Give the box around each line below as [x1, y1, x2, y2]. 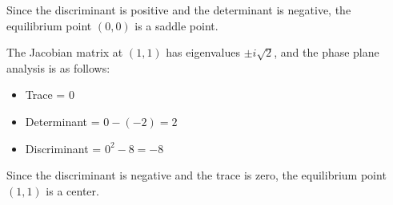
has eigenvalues [166, 44, 241, 61]
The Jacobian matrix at [6, 44, 123, 61]
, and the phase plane [274, 44, 379, 61]
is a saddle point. [134, 17, 219, 34]
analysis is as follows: [6, 59, 110, 76]
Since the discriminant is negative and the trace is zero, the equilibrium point [6, 167, 387, 183]
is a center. [46, 182, 99, 199]
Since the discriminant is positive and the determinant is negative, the [6, 2, 351, 18]
